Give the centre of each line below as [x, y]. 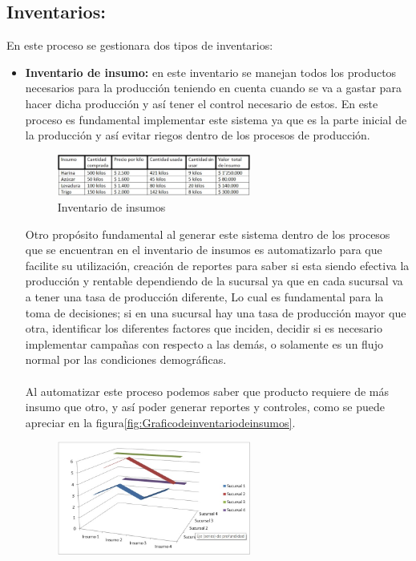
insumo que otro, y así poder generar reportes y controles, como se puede [205, 407]
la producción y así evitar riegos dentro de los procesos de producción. [198, 135]
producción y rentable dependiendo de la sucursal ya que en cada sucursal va [214, 281]
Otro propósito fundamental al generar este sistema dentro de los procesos [208, 234]
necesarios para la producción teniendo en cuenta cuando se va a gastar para [213, 88]
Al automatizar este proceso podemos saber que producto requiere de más [207, 391]
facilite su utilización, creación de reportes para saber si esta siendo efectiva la [217, 265]
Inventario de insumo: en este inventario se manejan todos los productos [211, 72]
